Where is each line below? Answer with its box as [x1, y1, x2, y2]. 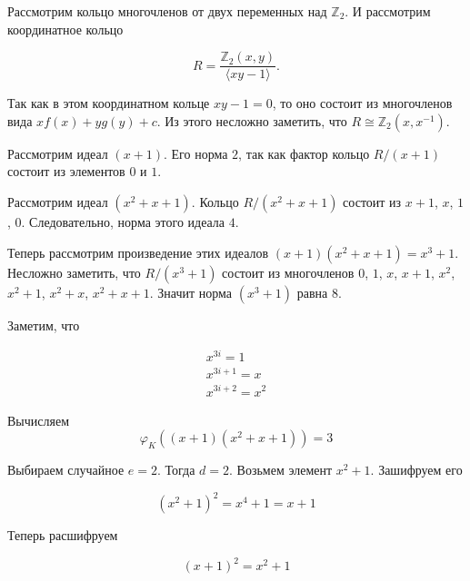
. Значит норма [149, 282, 233, 301]
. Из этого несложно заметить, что [156, 111, 347, 130]
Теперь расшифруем [7, 526, 118, 545]
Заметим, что [7, 315, 80, 334]
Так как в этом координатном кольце [7, 94, 210, 113]
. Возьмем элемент [229, 460, 333, 479]
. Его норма [164, 143, 228, 162]
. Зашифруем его [370, 460, 463, 479]
